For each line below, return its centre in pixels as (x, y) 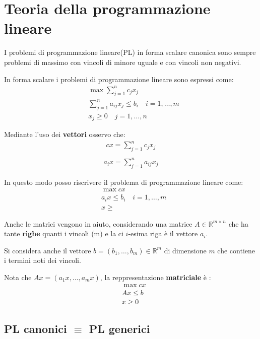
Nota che (18, 277)
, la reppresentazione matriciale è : (155, 277)
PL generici (119, 329)
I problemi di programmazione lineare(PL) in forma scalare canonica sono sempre (130, 52)
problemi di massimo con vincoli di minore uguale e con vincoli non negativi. (123, 62)
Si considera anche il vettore (48, 250)
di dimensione (185, 250)
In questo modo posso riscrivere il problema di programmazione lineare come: (124, 182)
